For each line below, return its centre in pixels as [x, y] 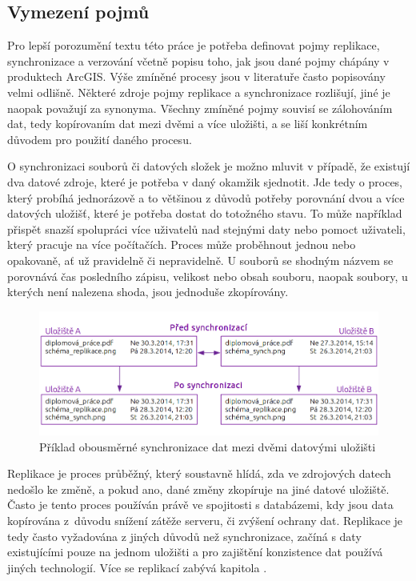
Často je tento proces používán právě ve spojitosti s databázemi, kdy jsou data [200, 505]
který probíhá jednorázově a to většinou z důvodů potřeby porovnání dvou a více [206, 197]
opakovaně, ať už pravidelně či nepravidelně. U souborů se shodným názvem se [200, 260]
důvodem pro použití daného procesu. [100, 139]
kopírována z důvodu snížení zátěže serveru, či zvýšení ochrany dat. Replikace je [205, 520]
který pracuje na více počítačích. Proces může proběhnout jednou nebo [182, 244]
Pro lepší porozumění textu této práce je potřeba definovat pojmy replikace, [194, 45]
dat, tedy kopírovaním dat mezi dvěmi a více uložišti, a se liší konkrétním [188, 124]
